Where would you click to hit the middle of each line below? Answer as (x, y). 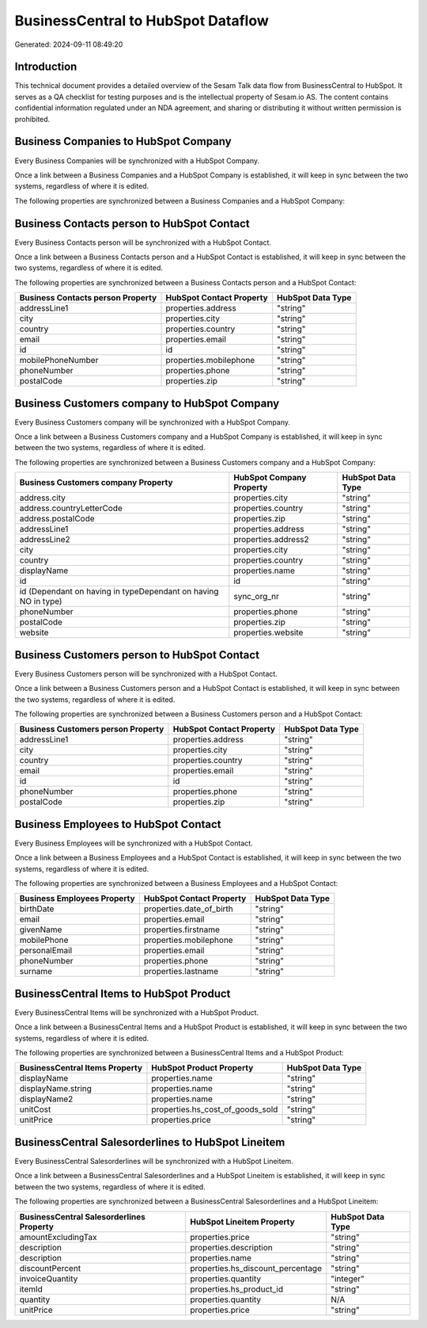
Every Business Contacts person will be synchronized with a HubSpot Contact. (143, 242)
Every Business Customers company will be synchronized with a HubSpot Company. (152, 422)
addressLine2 (45, 540)
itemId (31, 1289)
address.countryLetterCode (71, 509)
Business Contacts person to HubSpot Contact (132, 223)
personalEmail (46, 951)
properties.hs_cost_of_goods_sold (215, 1109)
